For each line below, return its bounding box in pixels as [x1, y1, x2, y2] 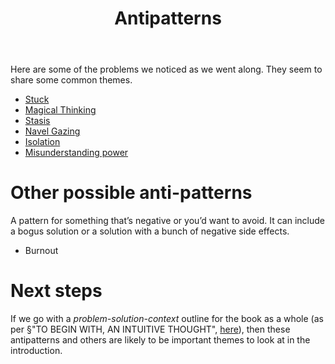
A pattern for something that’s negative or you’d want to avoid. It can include [10, 215, 325, 227]
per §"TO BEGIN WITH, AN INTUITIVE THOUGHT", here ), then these [10, 323, 291, 336]
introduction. [10, 345, 63, 357]
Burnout [24, 245, 59, 257]
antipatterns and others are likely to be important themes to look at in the [10, 334, 311, 346]
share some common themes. [10, 74, 133, 86]
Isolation [24, 136, 61, 148]
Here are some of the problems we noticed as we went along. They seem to [10, 63, 323, 76]
